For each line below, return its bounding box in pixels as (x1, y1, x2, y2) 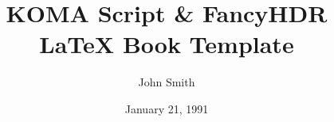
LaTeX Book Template (39, 28, 294, 60)
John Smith (138, 74, 195, 90)
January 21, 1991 (124, 100, 209, 116)
